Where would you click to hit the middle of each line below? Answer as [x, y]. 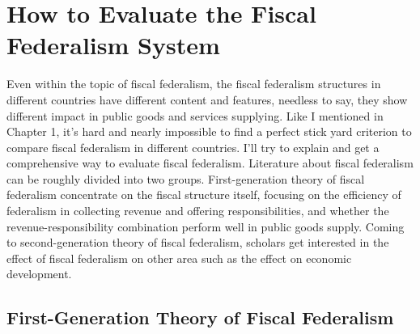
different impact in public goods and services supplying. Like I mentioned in [195, 115]
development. [39, 274]
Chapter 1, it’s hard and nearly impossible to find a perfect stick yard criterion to [209, 131]
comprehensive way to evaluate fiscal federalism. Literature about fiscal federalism [210, 163]
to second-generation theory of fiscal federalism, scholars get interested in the [198, 242]
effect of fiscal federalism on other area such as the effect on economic [179, 258]
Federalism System [113, 45]
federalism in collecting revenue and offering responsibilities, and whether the [198, 211]
